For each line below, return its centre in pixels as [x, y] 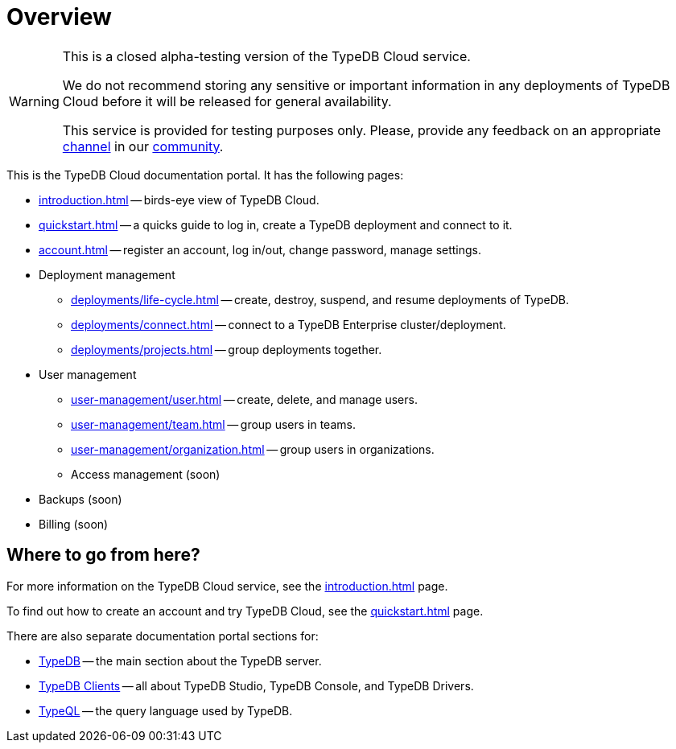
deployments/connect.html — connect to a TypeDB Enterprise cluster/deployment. [289, 324]
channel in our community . [143, 146]
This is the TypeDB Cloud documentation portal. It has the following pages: [205, 175]
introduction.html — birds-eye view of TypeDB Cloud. [179, 200]
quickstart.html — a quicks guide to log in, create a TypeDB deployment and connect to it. [276, 224]
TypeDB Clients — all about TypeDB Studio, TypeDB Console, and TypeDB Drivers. [256, 685]
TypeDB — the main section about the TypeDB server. [180, 661]
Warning [34, 101]
